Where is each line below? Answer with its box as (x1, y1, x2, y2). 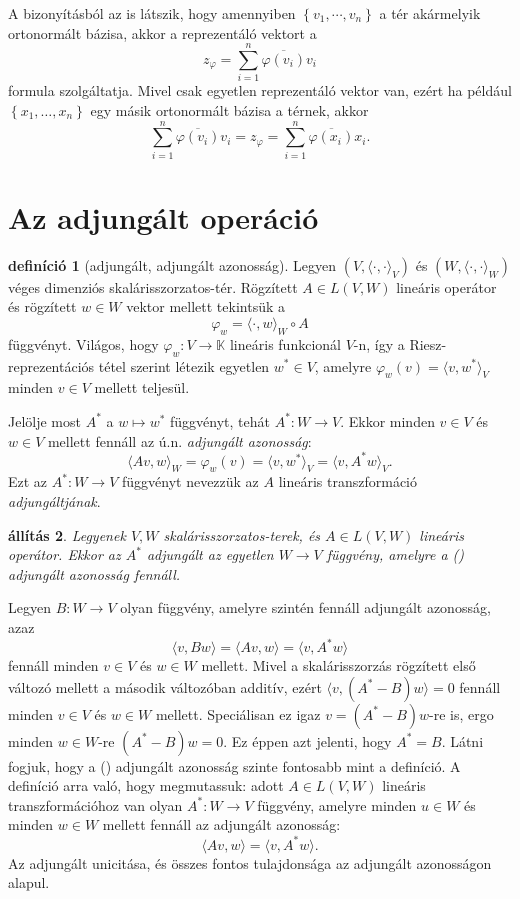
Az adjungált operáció (8, 196, 319, 237)
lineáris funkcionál (229, 333, 341, 354)
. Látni (441, 730, 484, 751)
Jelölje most (8, 410, 81, 431)
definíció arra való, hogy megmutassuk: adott (8, 775, 284, 796)
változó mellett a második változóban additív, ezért (8, 676, 322, 697)
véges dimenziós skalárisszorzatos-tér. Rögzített (8, 276, 298, 297)
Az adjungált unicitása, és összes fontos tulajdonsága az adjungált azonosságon (8, 852, 492, 873)
